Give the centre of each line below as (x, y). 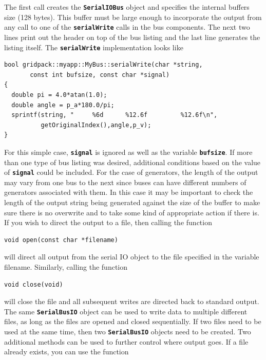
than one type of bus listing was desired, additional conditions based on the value (132, 162)
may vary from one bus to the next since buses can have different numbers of (125, 182)
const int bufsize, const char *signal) (100, 75)
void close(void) (34, 284)
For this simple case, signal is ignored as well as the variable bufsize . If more (128, 152)
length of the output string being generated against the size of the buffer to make (132, 202)
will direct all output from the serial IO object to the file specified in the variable (132, 257)
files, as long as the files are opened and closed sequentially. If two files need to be (133, 321)
